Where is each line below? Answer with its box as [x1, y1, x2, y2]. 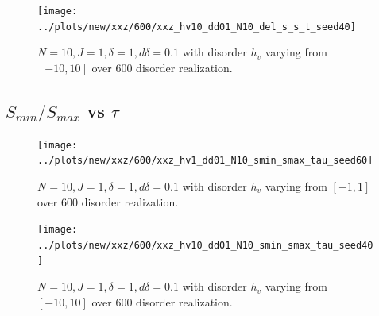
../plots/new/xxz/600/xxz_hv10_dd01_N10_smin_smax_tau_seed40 [37, 239, 373, 251]
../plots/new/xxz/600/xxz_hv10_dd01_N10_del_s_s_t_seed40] [37, 21, 356, 33]
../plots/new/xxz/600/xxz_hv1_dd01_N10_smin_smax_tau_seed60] [37, 155, 373, 167]
